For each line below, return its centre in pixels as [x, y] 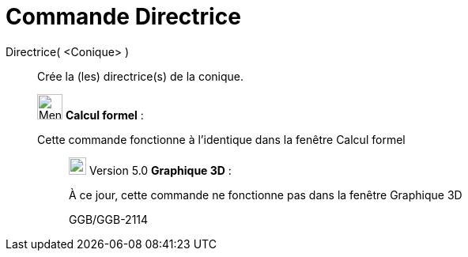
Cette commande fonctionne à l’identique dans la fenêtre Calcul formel [221, 139]
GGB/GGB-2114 [109, 219]
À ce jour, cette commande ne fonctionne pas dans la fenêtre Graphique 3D [266, 195]
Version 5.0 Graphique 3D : [160, 170]
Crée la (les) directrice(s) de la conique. [141, 76]
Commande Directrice [123, 17]
